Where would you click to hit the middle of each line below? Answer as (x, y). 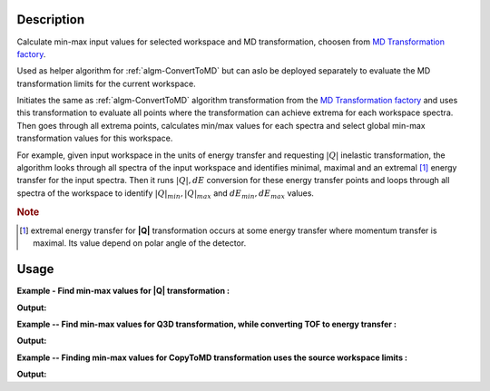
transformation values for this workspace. (95, 138)
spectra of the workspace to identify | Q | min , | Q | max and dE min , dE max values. (166, 194)
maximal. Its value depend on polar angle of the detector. (140, 243)
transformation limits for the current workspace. (106, 83)
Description (51, 20)
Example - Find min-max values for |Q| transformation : (123, 291)
